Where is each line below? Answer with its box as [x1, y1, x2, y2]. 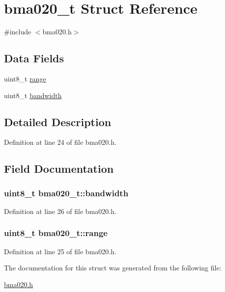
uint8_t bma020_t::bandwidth [4, 186, 129, 199]
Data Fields [4, 51, 64, 66]
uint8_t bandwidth [4, 90, 62, 100]
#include [4, 27, 31, 37]
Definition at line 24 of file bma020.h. [4, 137, 116, 147]
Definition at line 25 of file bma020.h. [4, 246, 116, 256]
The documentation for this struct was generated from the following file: [4, 263, 222, 273]
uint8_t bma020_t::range [4, 227, 108, 239]
